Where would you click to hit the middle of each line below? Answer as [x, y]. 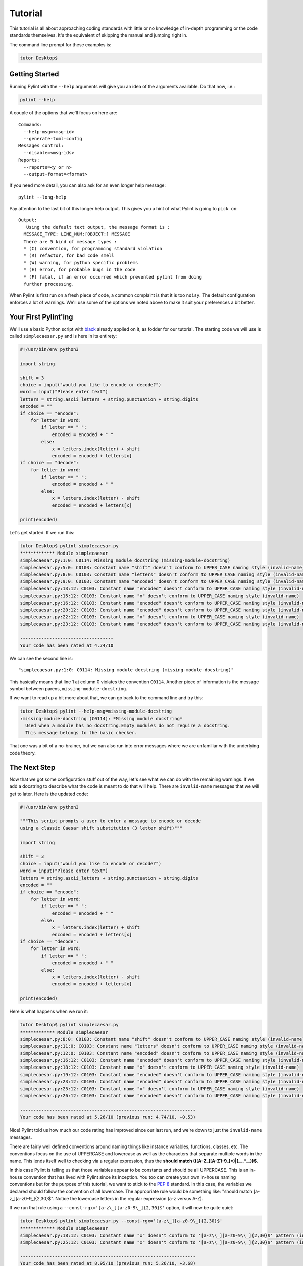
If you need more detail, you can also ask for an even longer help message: [88, 185]
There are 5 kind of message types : [70, 241]
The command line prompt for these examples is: [60, 45]
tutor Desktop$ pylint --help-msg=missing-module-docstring [96, 711]
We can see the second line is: [41, 658]
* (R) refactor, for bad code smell [69, 255]
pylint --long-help [42, 197]
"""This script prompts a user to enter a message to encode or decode [111, 821]
